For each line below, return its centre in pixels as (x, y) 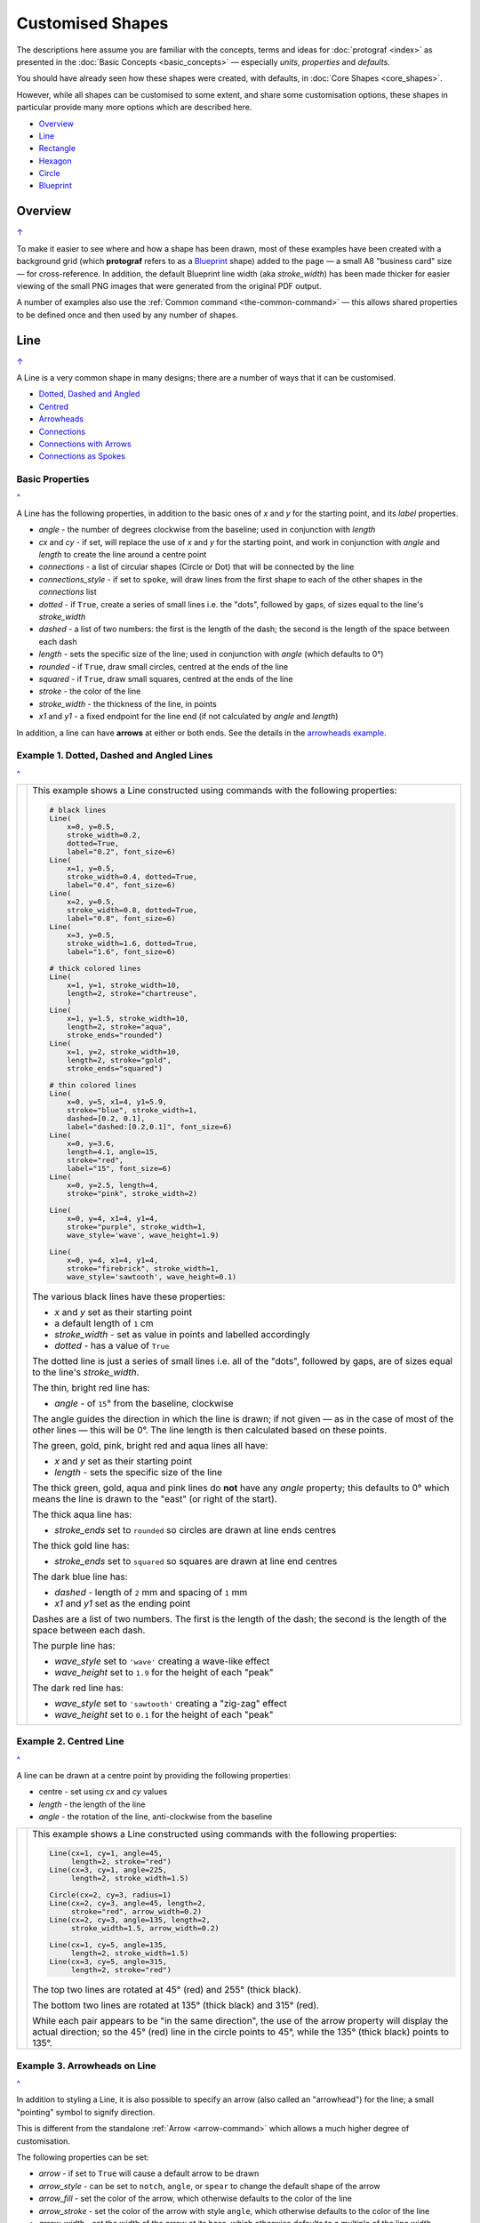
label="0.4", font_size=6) (122, 885)
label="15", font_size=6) (120, 1168)
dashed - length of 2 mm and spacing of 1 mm (151, 1592)
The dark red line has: (78, 1688)
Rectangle (57, 148)
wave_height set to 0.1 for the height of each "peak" (164, 1714)
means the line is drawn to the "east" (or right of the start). (155, 1498)
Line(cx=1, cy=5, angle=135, (108, 1945)
